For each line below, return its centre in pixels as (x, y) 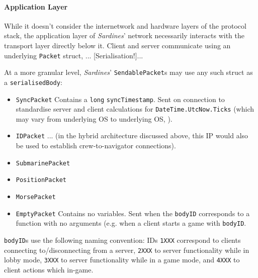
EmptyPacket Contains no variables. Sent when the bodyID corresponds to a (133, 213)
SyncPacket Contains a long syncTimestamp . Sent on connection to (120, 99)
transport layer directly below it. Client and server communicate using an (117, 45)
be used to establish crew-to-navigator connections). (96, 146)
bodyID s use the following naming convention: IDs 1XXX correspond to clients (122, 240)
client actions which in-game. (49, 269)
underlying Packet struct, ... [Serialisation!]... (74, 55)
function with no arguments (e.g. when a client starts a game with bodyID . (131, 223)
